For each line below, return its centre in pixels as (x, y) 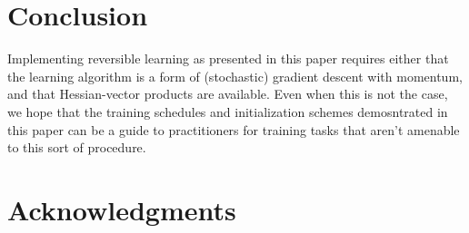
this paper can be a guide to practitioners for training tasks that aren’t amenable (234, 129)
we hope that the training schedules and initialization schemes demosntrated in (228, 111)
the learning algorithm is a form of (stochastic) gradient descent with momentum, (235, 76)
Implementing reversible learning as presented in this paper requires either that (228, 58)
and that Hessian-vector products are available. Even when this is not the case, (228, 94)
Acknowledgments (122, 209)
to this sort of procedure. (77, 147)
